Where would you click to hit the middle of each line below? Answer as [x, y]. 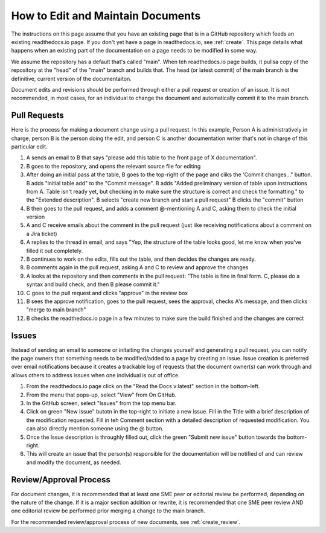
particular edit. [29, 146]
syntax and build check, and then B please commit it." [93, 284]
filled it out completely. [55, 251]
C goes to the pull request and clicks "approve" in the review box [107, 293]
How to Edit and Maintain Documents [106, 16]
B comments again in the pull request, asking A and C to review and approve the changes [137, 267]
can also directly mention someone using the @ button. [95, 429]
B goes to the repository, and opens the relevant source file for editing [113, 166]
